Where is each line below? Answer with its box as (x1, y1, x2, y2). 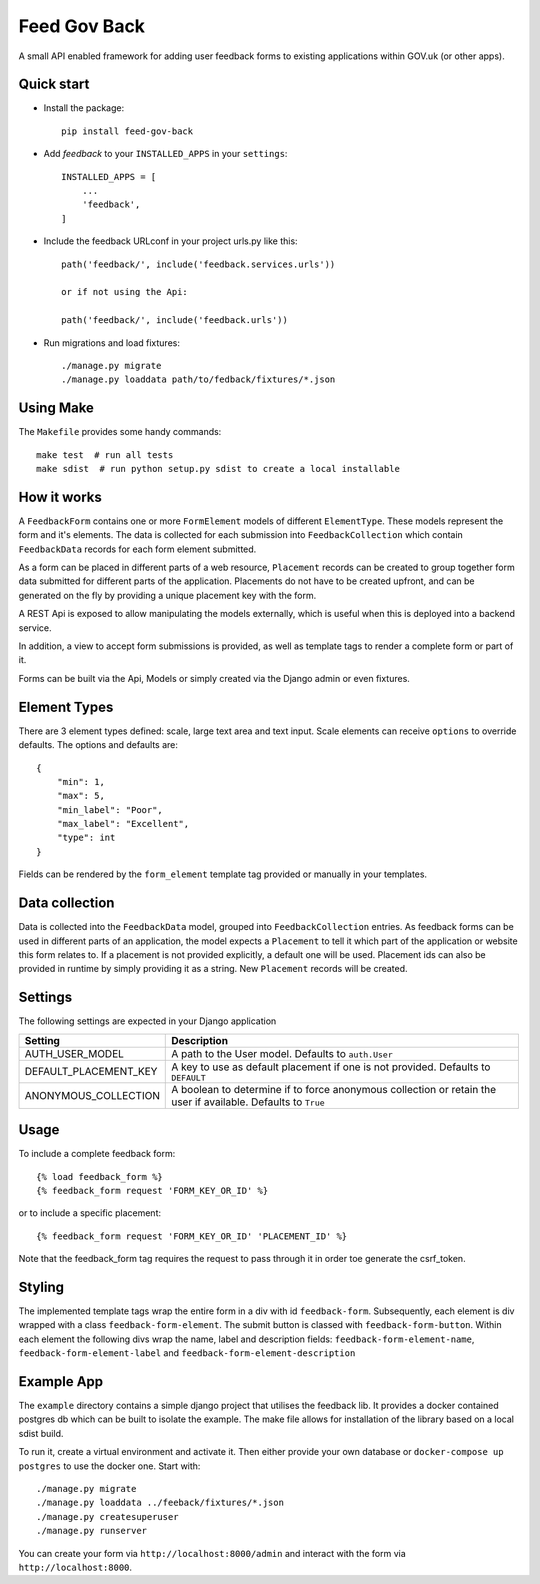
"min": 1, (56, 776, 105, 787)
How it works (18, 488, 102, 505)
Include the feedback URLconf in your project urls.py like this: (43, 235, 299, 247)
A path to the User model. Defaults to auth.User (171, 1046, 394, 1060)
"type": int (56, 832, 116, 844)
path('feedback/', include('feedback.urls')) (61, 315, 289, 326)
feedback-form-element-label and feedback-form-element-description (18, 1347, 356, 1359)
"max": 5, (56, 790, 105, 802)
